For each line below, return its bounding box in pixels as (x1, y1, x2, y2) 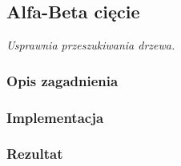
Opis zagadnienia (6, 70, 119, 90)
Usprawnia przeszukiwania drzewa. (6, 37, 175, 53)
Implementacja (6, 107, 104, 127)
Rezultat (6, 144, 63, 164)
